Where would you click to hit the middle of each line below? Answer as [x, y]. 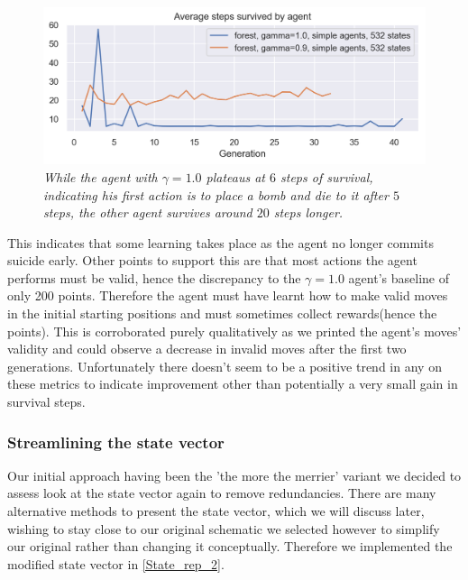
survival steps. [46, 402]
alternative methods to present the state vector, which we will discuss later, [216, 511]
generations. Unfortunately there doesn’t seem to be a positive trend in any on [225, 366]
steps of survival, [327, 176]
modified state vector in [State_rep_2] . [116, 563]
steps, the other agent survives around [148, 212]
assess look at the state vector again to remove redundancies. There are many [222, 493]
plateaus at [236, 176]
